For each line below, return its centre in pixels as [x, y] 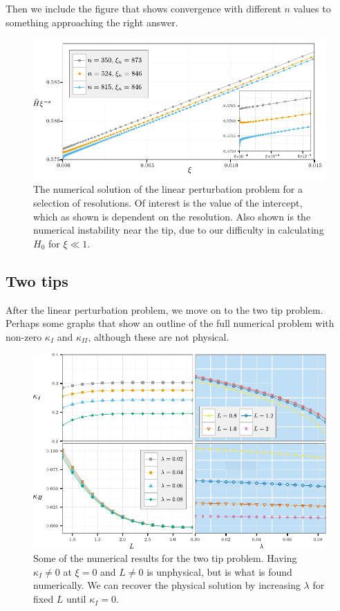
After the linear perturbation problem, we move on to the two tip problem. [164, 309]
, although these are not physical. [159, 336]
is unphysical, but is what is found [219, 571]
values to [312, 8]
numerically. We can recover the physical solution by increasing [167, 585]
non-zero [24, 336]
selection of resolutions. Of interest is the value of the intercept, [168, 203]
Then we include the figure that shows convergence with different [143, 8]
